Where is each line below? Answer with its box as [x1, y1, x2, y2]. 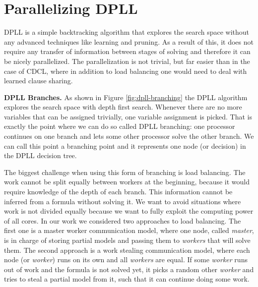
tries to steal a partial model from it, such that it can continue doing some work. [4, 274, 250, 284]
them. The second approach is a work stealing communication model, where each [4, 244, 250, 255]
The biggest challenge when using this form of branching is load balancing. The [4, 167, 246, 177]
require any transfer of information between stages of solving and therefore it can [4, 46, 251, 57]
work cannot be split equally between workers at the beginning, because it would [4, 176, 250, 187]
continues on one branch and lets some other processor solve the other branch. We [4, 131, 254, 141]
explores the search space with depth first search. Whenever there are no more [4, 102, 242, 112]
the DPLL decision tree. [4, 150, 77, 161]
